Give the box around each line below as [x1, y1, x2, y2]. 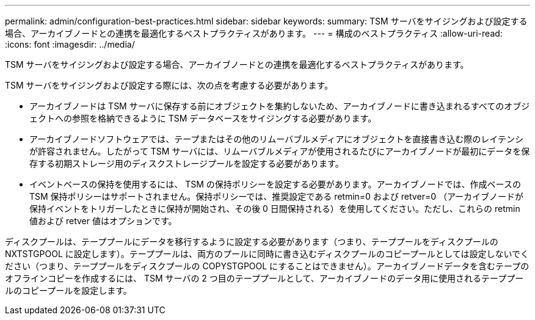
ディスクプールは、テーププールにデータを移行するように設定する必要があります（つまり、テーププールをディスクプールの [5, 236, 498, 247]
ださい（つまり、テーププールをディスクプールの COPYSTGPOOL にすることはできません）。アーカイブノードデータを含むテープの [5, 261, 530, 271]
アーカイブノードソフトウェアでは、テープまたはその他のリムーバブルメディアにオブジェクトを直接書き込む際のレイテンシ [29, 134, 523, 144]
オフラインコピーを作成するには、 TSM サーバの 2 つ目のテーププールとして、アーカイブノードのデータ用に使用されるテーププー [5, 273, 524, 283]
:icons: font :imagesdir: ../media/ [5, 39, 135, 49]
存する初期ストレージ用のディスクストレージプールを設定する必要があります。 [29, 158, 344, 169]
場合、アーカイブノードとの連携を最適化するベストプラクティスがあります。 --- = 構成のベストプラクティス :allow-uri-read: [5, 28, 503, 38]
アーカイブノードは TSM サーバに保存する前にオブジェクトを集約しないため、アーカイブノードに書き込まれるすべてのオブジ [29, 101, 530, 111]
